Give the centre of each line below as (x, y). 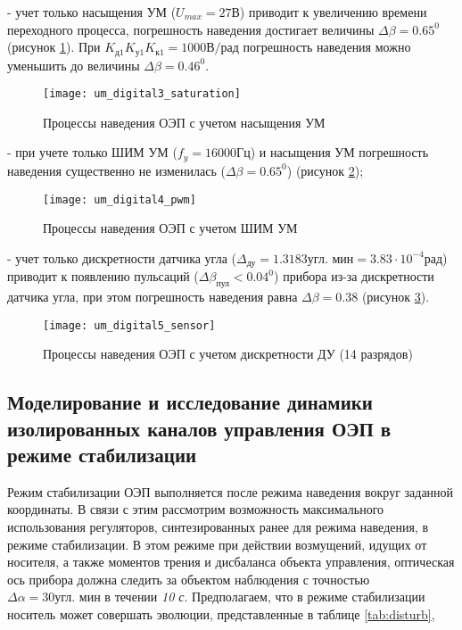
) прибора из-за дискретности (354, 276)
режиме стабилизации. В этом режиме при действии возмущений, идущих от (217, 544)
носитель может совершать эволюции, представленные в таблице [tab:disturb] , (221, 614)
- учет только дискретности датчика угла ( (122, 257)
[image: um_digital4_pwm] (120, 199)
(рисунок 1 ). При (54, 47)
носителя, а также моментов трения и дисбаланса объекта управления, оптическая (231, 562)
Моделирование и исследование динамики (190, 402)
